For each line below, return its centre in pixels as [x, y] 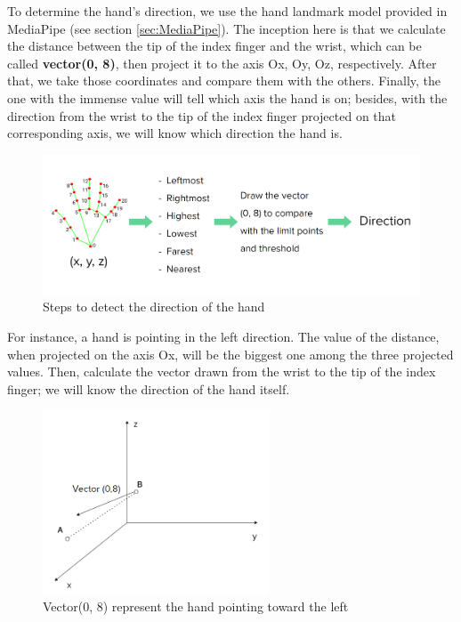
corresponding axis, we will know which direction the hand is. [175, 133]
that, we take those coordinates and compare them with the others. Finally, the [224, 81]
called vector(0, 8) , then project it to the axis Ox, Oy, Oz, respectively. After [222, 63]
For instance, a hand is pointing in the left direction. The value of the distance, [223, 337]
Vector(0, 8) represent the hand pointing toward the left [196, 606]
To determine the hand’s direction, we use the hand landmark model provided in [227, 11]
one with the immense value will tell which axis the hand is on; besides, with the [227, 97]
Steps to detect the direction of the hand [154, 307]
